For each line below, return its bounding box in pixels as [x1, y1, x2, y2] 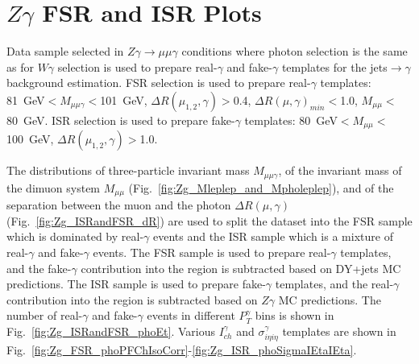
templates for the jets [281, 58, 388, 75]
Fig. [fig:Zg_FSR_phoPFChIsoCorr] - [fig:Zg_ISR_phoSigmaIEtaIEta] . [6, 341, 357, 358]
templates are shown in [282, 323, 396, 340]
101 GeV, [100, 91, 147, 108]
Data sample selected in [6, 43, 124, 60]
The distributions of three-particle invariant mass [6, 162, 250, 179]
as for [6, 58, 34, 75]
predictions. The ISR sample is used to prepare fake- [6, 275, 266, 292]
